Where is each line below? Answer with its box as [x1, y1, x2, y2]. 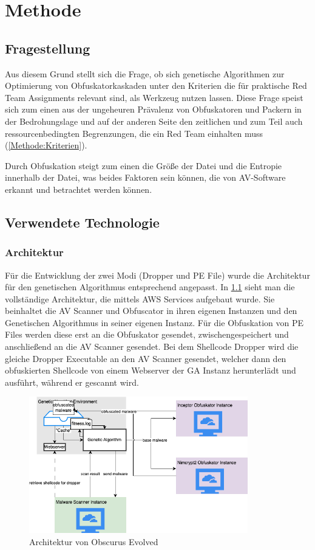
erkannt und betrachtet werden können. [5, 183, 152, 195]
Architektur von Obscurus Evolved [29, 535, 158, 548]
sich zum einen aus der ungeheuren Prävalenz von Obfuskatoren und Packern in [5, 103, 302, 116]
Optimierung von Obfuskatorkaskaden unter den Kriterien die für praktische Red [5, 79, 307, 92]
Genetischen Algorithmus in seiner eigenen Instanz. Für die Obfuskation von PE [5, 316, 304, 329]
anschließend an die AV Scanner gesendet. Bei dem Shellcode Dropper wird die [5, 340, 299, 353]
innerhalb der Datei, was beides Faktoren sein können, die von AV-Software [5, 171, 286, 184]
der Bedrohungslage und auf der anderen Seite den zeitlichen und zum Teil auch [5, 114, 303, 127]
